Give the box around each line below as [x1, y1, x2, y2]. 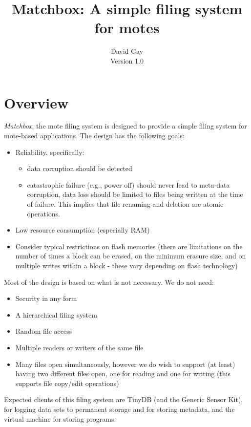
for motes [94, 18, 160, 38]
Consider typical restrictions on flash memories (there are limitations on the [15, 241, 243, 251]
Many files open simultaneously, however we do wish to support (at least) [15, 359, 235, 369]
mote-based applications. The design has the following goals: [4, 130, 185, 141]
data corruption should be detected [27, 163, 132, 173]
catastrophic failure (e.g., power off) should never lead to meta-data [27, 179, 230, 190]
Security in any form [15, 293, 77, 303]
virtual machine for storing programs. [4, 413, 116, 424]
